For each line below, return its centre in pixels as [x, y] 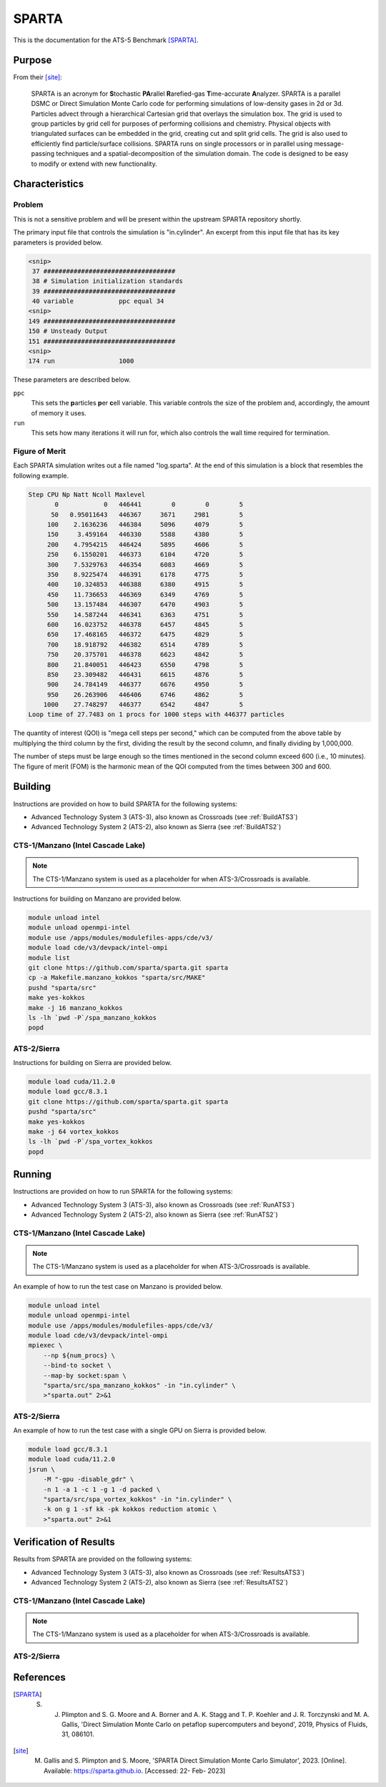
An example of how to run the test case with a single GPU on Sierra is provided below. [140, 1430]
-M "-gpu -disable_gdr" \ [89, 1479]
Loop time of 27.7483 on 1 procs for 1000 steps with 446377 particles [157, 714]
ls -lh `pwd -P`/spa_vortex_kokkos [90, 1142]
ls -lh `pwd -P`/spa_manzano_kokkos [93, 1018]
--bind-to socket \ [78, 1366]
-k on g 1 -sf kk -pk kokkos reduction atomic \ [130, 1509]
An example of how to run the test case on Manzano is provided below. [118, 1286]
